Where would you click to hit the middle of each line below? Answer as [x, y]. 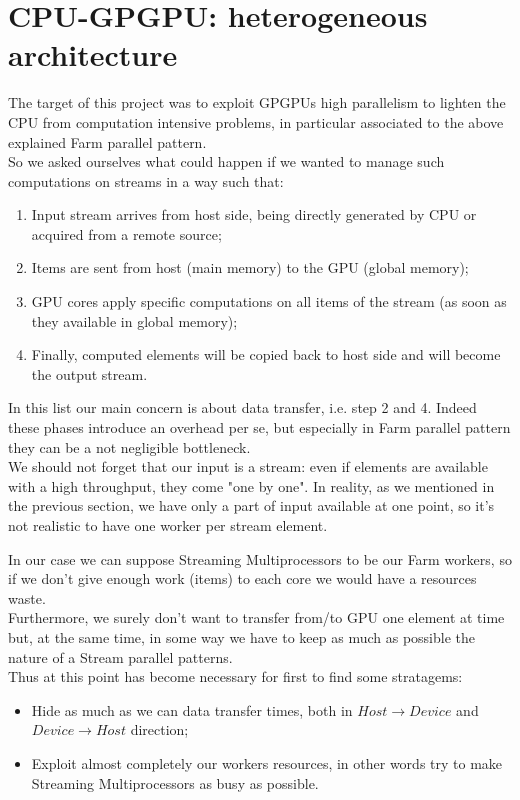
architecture [93, 54]
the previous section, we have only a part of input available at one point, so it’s [251, 505]
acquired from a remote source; [126, 233]
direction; [159, 729]
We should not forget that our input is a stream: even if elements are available [248, 466]
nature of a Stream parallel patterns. [120, 656]
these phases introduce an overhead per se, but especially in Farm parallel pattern [259, 427]
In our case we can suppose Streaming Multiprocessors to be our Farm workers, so [260, 558]
